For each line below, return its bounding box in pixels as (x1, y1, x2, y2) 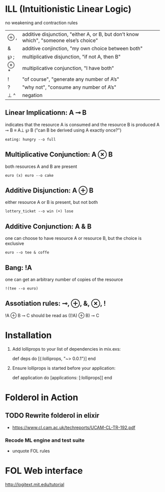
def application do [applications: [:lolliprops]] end (12, 374, 112, 380)
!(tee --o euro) (5, 286, 38, 291)
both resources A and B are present (5, 164, 78, 169)
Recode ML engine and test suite (5, 437, 85, 444)
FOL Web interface (5, 465, 83, 476)
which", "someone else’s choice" (22, 37, 98, 44)
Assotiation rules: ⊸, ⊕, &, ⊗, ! (5, 299, 106, 308)
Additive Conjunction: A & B (5, 222, 92, 230)
